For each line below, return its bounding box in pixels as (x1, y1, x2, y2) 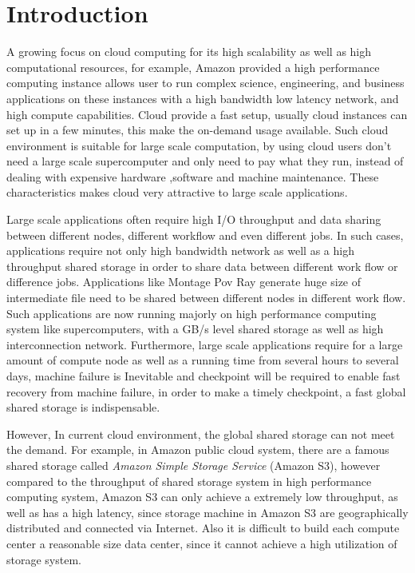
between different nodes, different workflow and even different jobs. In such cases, (6, 226, 404, 243)
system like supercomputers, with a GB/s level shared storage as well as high (6, 320, 384, 337)
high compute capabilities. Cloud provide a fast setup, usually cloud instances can (6, 105, 408, 122)
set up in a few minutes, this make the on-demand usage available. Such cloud (6, 121, 389, 138)
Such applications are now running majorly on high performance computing (6, 304, 377, 321)
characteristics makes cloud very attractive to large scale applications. (6, 184, 348, 201)
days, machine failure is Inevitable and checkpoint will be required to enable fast (6, 368, 401, 384)
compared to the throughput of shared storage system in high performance (6, 472, 372, 489)
